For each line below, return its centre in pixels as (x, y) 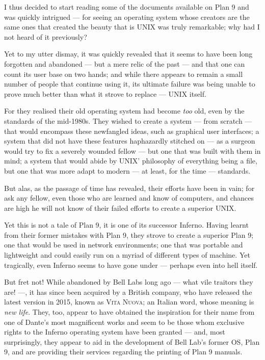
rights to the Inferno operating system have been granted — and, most (115, 332)
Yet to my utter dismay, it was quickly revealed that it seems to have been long (128, 54)
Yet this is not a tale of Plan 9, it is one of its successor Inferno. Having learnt (126, 225)
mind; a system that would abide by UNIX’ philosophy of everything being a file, (131, 161)
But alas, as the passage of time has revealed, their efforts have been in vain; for (129, 188)
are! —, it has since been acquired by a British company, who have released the (128, 292)
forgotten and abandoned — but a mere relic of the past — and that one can (125, 63)
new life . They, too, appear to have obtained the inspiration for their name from (129, 312)
